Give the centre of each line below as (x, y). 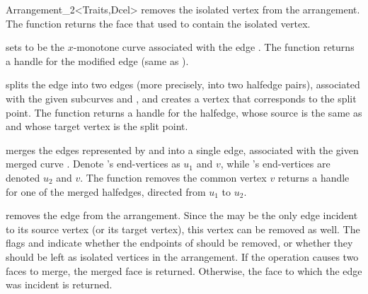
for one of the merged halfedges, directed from (106, 191)
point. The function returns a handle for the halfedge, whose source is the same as (184, 112)
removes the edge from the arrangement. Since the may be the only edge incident (182, 215)
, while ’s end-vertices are (275, 164)
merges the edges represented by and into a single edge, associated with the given (182, 149)
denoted (23, 177)
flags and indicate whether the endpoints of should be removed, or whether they (179, 243)
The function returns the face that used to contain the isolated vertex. (158, 23)
